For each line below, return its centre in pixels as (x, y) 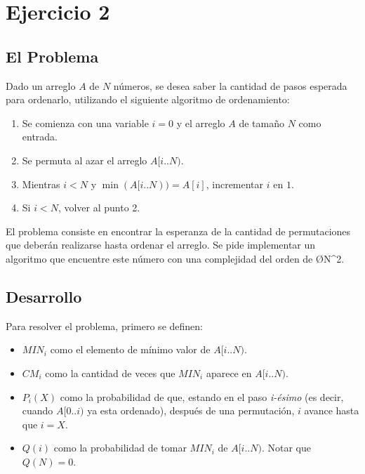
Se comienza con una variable (85, 123)
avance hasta (332, 410)
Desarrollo (44, 296)
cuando (38, 410)
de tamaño (261, 123)
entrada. (40, 137)
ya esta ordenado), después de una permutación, (191, 410)
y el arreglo (201, 123)
